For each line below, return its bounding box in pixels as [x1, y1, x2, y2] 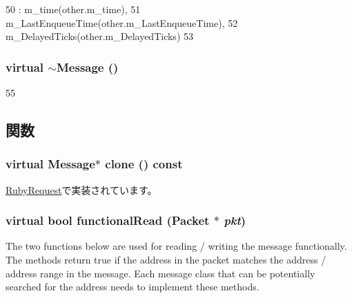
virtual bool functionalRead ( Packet [6, 212, 210, 229]
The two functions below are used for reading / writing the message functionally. [6, 239, 347, 253]
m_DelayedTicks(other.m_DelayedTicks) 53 [6, 29, 193, 43]
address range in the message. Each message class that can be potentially [6, 266, 315, 280]
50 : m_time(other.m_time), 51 [6, 2, 141, 16]
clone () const [105, 155, 183, 172]
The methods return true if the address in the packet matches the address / [6, 252, 326, 266]
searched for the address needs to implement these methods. [6, 279, 260, 294]
